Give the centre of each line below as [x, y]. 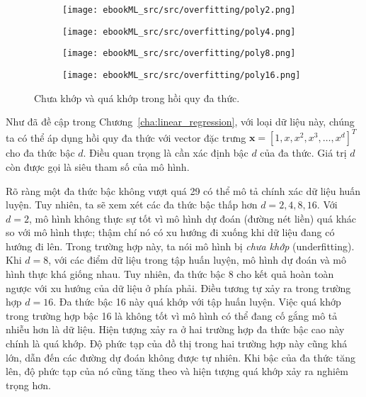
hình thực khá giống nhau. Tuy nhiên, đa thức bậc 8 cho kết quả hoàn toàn [170, 274]
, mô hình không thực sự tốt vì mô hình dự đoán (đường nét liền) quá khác [193, 218]
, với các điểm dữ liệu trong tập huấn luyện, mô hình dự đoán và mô [198, 260]
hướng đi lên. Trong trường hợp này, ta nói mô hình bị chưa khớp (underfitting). [180, 246]
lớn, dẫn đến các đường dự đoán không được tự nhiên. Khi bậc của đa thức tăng [181, 357]
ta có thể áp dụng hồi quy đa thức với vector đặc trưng [126, 137]
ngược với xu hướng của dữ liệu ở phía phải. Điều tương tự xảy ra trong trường [178, 287]
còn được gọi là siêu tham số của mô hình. [98, 166]
